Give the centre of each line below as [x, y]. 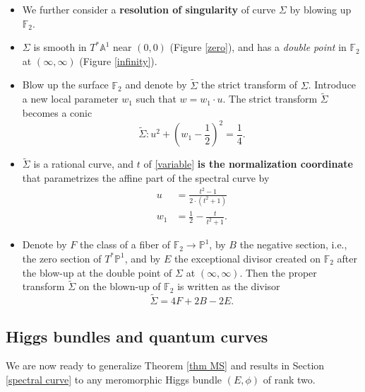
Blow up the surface [65, 85]
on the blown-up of [120, 286]
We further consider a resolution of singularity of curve [149, 9]
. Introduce [332, 85]
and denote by [156, 85]
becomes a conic [57, 113]
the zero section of [62, 258]
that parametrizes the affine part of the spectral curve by [146, 177]
